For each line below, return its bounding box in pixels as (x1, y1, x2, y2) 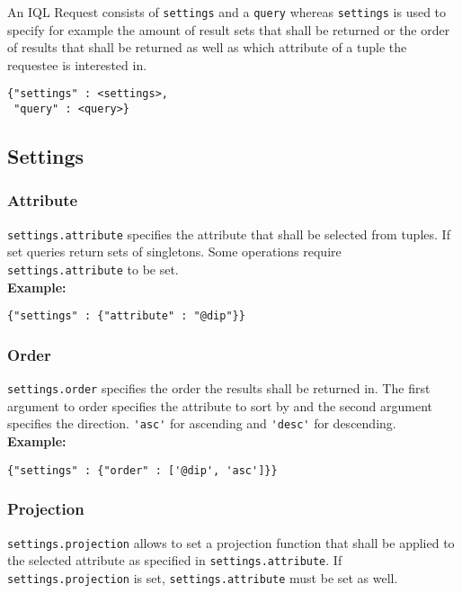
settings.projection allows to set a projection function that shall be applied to (7, 533, 455, 552)
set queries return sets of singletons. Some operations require (7, 242, 342, 261)
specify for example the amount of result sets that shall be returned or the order (7, 20, 450, 39)
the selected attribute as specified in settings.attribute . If (7, 551, 342, 570)
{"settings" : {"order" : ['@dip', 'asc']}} (7, 463, 278, 477)
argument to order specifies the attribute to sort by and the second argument (7, 396, 433, 415)
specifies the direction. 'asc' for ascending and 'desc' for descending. (7, 414, 396, 433)
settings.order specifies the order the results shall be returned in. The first (7, 379, 431, 398)
